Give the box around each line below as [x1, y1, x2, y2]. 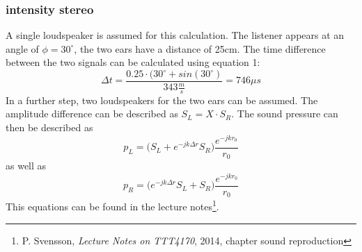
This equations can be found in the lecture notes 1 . [6, 197, 219, 214]
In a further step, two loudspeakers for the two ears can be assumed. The [6, 92, 318, 107]
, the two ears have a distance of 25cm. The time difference [74, 41, 326, 56]
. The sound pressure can [231, 106, 338, 121]
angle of [6, 41, 39, 56]
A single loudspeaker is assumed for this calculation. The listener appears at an [6, 28, 345, 42]
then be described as [6, 120, 93, 135]
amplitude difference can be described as [6, 106, 178, 121]
